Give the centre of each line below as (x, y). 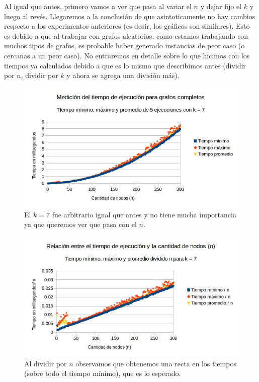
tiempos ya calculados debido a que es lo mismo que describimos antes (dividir (125, 65)
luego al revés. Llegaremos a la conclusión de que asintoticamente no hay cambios (130, 16)
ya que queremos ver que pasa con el (80, 224)
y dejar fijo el (221, 6)
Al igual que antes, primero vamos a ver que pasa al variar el (98, 6)
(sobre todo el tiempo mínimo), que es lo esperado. (103, 373)
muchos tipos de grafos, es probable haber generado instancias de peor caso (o (124, 46)
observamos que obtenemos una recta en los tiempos (156, 363)
